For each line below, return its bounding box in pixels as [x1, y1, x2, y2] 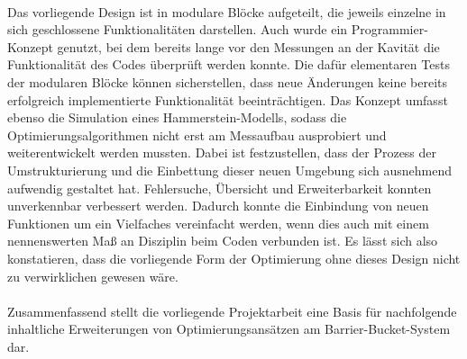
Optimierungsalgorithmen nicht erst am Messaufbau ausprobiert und [7, 125, 387, 144]
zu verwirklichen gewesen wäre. [7, 266, 179, 285]
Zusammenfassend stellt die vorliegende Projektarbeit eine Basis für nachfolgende [7, 301, 457, 320]
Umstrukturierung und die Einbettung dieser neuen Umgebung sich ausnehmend [7, 160, 453, 179]
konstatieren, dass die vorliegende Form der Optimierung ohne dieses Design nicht [7, 248, 461, 267]
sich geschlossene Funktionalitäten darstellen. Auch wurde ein [7, 20, 348, 39]
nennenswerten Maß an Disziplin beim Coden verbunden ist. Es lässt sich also [7, 231, 438, 250]
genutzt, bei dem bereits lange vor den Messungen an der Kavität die [57, 37, 440, 56]
